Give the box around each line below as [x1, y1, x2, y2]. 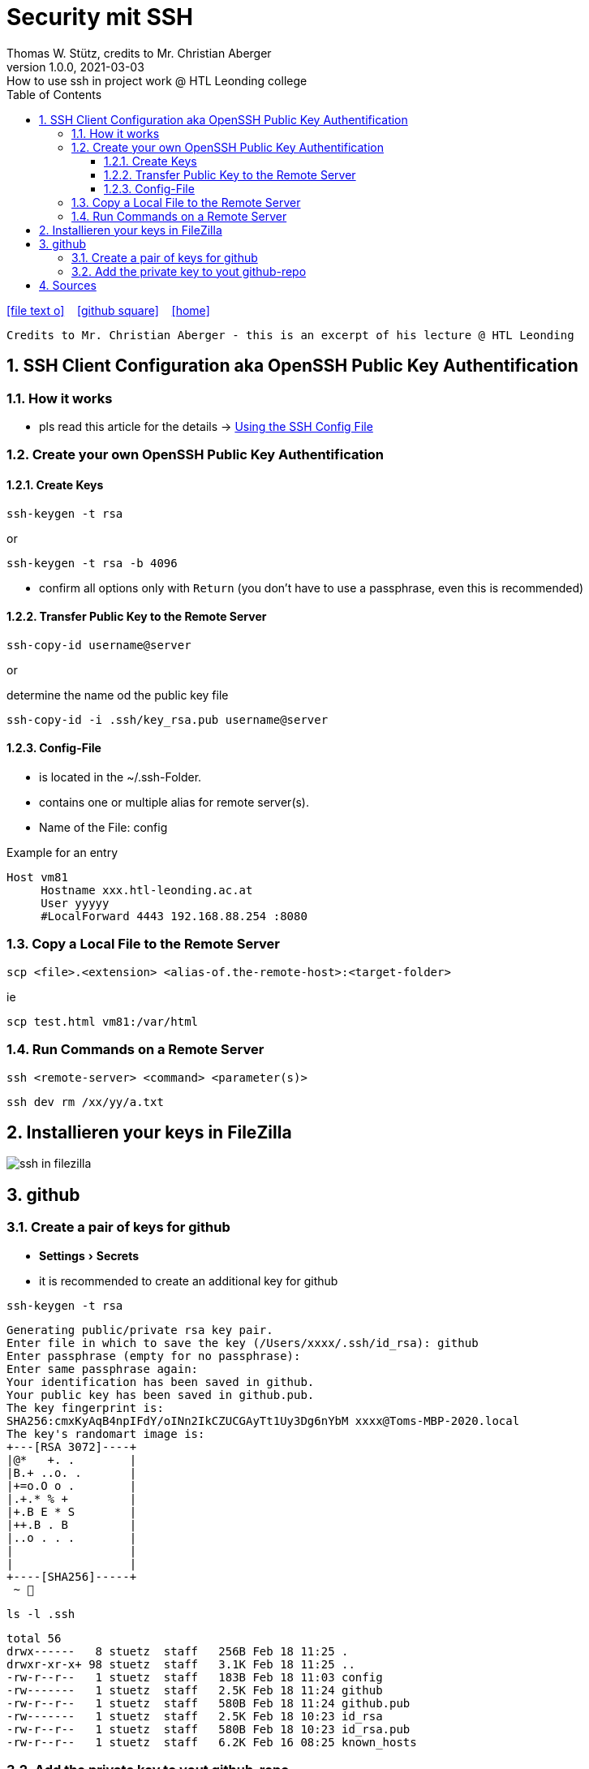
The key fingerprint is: [6, 1401, 164, 1414]
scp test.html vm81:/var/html [6, 1014, 199, 1028]
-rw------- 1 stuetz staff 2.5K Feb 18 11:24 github [6, 1683, 383, 1697]
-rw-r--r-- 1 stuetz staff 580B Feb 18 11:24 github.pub [6, 1696, 411, 1710]
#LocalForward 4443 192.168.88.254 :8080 [41, 910, 307, 923]
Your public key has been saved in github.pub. [6, 1388, 315, 1401]
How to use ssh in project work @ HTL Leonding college [6, 73, 307, 88]
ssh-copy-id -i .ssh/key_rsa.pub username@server [6, 712, 329, 726]
